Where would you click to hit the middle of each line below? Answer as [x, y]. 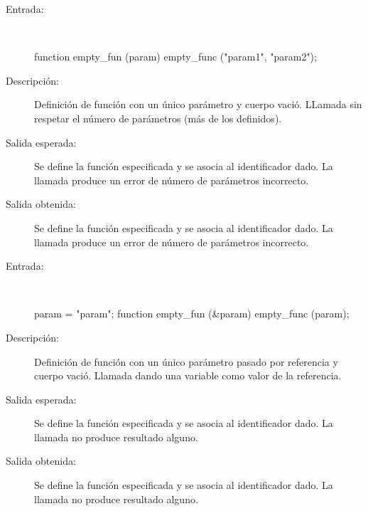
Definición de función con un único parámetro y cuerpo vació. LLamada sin [198, 104]
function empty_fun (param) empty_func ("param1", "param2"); [175, 57]
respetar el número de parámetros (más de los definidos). [158, 118]
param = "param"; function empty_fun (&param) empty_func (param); [192, 314]
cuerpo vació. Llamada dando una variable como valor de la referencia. [188, 375]
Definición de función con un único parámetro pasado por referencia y [186, 361]
